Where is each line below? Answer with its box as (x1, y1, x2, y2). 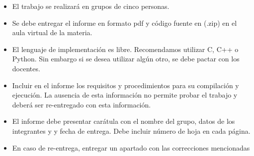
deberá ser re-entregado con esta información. (12, 99, 151, 109)
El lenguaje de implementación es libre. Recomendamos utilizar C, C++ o (12, 44, 239, 54)
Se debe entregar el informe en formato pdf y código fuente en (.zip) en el (12, 17, 237, 28)
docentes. (12, 63, 40, 73)
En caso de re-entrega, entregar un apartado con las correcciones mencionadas (12, 142, 250, 153)
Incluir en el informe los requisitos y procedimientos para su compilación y (12, 80, 239, 90)
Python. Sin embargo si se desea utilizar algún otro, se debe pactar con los (12, 53, 240, 64)
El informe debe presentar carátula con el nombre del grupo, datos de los (12, 116, 235, 126)
